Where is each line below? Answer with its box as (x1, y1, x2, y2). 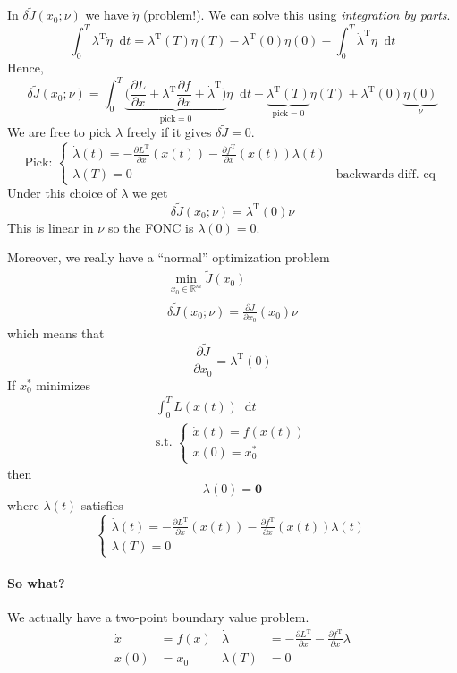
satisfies (80, 495, 123, 514)
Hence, (7, 58, 44, 77)
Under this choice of (7, 183, 117, 202)
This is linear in (7, 217, 94, 236)
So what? (7, 573, 65, 592)
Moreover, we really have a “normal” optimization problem (7, 248, 330, 267)
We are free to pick (7, 123, 112, 141)
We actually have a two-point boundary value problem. (7, 608, 309, 626)
